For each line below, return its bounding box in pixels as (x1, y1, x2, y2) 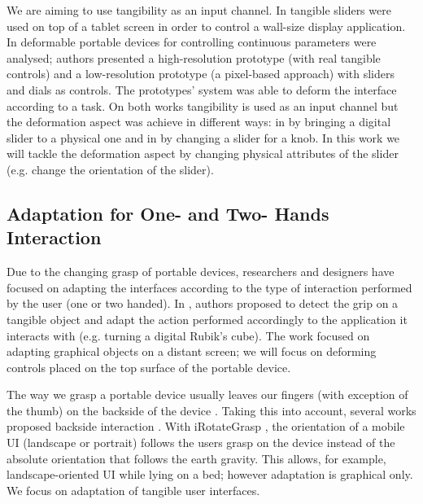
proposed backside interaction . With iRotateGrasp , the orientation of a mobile (7, 418, 405, 435)
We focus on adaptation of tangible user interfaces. (7, 481, 260, 498)
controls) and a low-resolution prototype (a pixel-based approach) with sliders (7, 65, 395, 82)
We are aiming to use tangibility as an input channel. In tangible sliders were (7, 2, 391, 18)
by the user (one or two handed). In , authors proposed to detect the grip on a (7, 295, 399, 312)
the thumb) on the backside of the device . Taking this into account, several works (7, 401, 416, 419)
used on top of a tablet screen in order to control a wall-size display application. (7, 17, 406, 34)
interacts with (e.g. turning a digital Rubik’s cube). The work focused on (7, 327, 370, 344)
